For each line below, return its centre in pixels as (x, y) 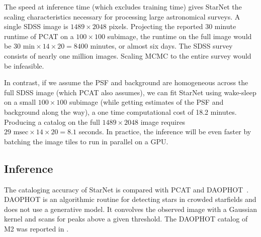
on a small (20, 102)
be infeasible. (24, 65)
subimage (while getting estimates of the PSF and (146, 102)
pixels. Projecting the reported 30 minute (172, 26)
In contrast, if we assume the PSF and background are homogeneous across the (126, 82)
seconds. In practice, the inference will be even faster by (165, 132)
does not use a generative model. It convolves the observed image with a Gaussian (131, 209)
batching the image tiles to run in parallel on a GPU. (86, 141)
